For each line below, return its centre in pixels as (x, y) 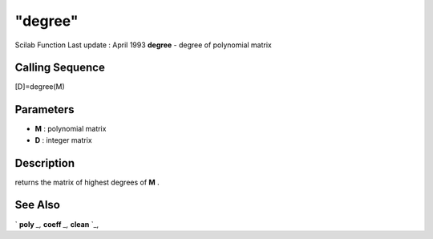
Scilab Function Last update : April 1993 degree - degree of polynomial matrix (143, 45)
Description (45, 163)
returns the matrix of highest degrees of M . (87, 182)
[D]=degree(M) (40, 87)
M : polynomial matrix (71, 129)
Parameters (45, 109)
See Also (37, 205)
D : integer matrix (63, 140)
